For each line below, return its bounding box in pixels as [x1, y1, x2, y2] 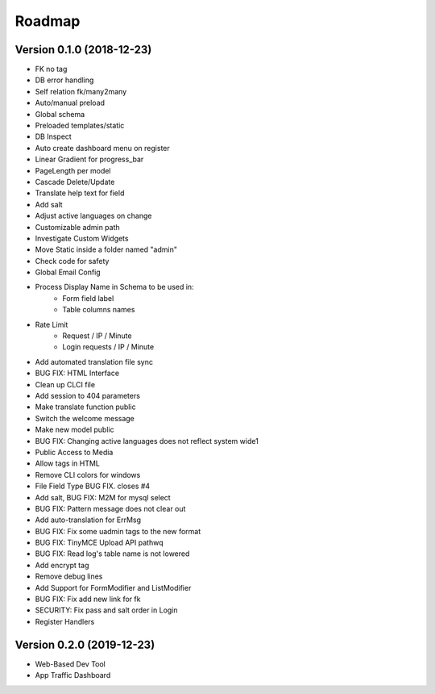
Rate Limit [35, 320, 68, 329]
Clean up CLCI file [35, 379, 96, 389]
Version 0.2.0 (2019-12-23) [14, 638, 155, 651]
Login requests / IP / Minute [62, 342, 155, 352]
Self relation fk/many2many [35, 86, 127, 96]
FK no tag [35, 65, 68, 74]
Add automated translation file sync [35, 357, 153, 366]
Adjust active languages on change [35, 211, 152, 221]
